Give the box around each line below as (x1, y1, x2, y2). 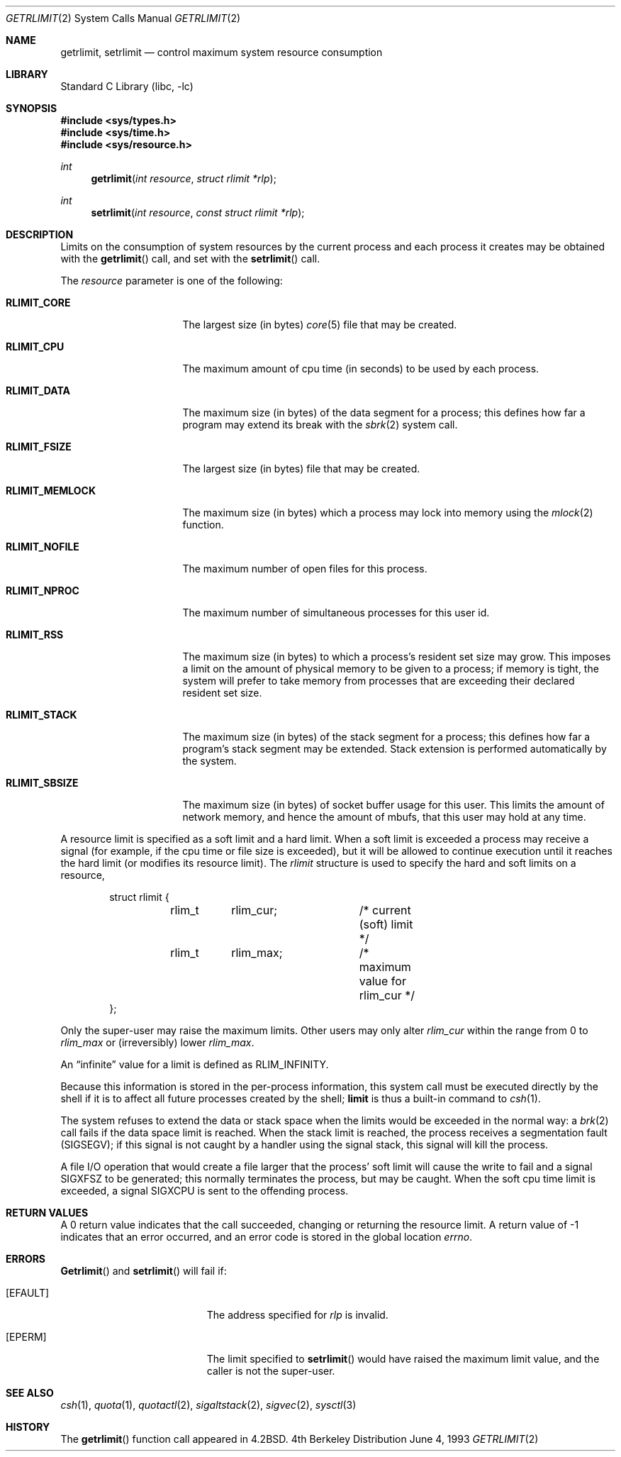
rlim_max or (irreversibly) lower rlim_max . (60, 1036, 254, 1048)
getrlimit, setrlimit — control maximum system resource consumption (60, 46, 383, 58)
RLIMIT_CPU (6, 340, 65, 353)
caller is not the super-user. (206, 1365, 335, 1377)
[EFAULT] (6, 1287, 50, 1299)
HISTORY (6, 1421, 50, 1433)
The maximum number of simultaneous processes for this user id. (182, 606, 490, 619)
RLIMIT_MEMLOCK (6, 484, 96, 497)
